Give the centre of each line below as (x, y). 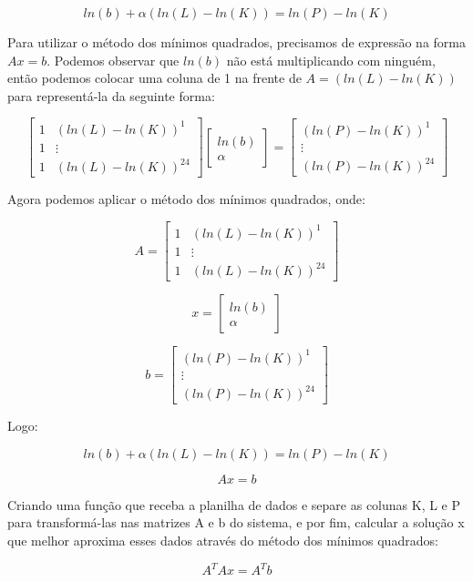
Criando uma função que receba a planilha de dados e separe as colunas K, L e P (234, 504)
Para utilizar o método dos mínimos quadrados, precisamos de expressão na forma (237, 42)
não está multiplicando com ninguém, (331, 60)
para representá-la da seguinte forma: (111, 95)
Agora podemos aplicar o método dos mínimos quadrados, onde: (186, 199)
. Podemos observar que (113, 60)
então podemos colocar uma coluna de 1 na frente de (154, 78)
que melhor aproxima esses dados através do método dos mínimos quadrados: (223, 541)
